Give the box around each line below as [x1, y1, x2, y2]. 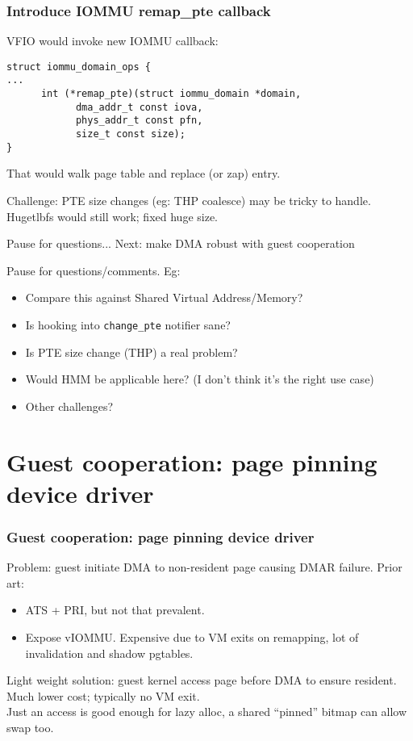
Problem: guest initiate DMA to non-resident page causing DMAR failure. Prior [6, 559, 403, 576]
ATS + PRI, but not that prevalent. [25, 601, 205, 618]
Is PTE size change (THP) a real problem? [25, 343, 238, 360]
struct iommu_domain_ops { [6, 61, 151, 73]
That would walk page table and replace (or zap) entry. [6, 165, 281, 182]
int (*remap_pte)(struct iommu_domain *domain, [40, 88, 302, 100]
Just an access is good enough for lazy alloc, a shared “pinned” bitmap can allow [6, 703, 407, 720]
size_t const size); [75, 128, 186, 140]
